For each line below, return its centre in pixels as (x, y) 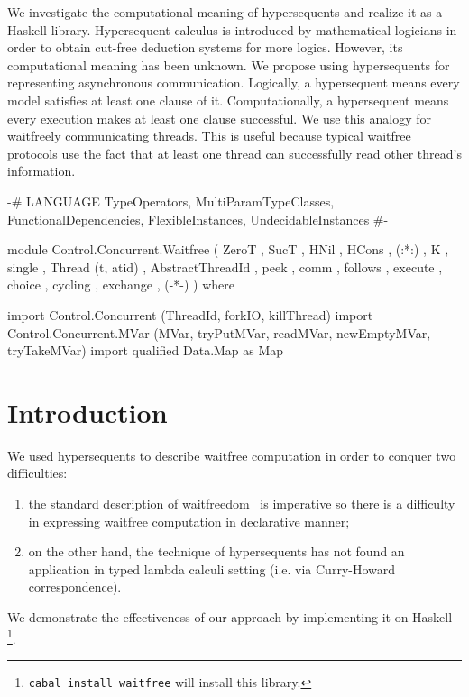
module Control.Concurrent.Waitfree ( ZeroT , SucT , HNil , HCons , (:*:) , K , (228, 249)
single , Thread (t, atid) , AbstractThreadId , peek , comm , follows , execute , (225, 266)
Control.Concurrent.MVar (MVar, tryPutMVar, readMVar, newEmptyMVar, (219, 332)
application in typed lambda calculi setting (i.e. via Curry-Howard (212, 569)
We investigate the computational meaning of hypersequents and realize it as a (225, 12)
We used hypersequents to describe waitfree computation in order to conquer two (232, 455)
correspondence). (75, 587)
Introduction (87, 412)
